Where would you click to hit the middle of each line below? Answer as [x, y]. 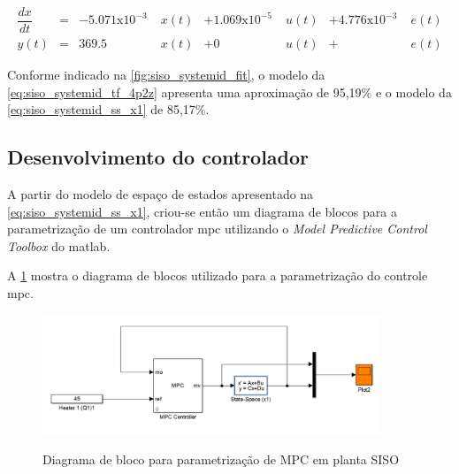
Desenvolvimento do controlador [158, 157]
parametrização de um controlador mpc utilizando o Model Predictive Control [217, 229]
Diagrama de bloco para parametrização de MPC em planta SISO [221, 459]
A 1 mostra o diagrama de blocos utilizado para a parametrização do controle [218, 275]
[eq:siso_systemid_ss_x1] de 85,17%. [108, 109]
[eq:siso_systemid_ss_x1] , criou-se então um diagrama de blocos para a [202, 211]
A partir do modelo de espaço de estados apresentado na [161, 194]
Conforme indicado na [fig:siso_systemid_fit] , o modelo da [166, 75]
